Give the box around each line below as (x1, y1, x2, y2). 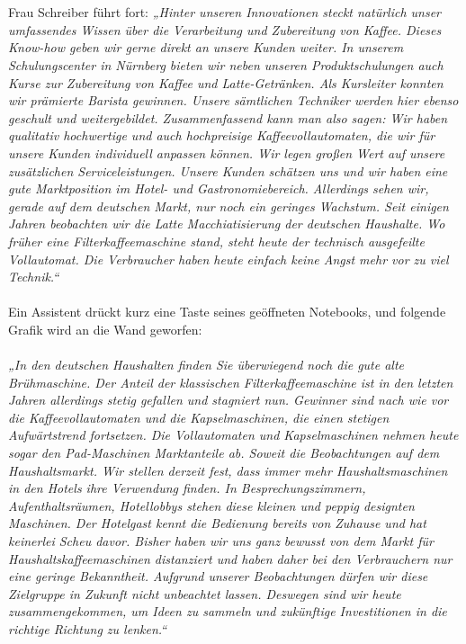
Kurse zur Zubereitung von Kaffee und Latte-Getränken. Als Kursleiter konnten (8, 73, 444, 92)
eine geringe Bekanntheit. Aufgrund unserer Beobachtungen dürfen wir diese (8, 567, 428, 586)
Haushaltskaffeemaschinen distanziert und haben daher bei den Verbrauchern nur (8, 549, 453, 568)
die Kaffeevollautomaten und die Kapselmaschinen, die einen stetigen (8, 407, 390, 426)
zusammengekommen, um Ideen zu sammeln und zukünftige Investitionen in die (8, 602, 447, 621)
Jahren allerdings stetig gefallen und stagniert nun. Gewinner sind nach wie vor (8, 390, 449, 409)
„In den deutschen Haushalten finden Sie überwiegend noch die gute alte (8, 355, 405, 374)
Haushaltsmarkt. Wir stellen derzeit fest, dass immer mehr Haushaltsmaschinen (8, 461, 448, 479)
